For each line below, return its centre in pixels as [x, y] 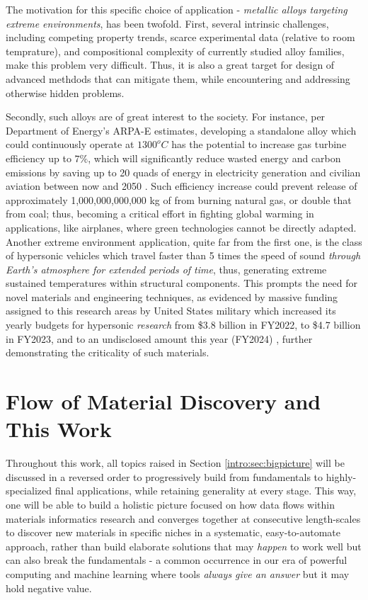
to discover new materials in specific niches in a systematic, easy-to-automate [173, 532]
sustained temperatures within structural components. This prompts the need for [182, 283]
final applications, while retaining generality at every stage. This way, [206, 491]
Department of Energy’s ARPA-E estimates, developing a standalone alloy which [181, 130]
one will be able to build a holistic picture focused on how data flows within [171, 504]
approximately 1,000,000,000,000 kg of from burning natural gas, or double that [179, 199]
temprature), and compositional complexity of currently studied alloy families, [175, 51]
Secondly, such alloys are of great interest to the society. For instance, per [166, 117]
